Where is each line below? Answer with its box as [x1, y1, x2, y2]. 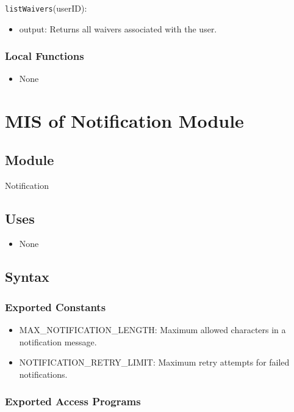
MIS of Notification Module [5, 108, 244, 133]
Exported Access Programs [5, 394, 141, 409]
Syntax [5, 267, 49, 286]
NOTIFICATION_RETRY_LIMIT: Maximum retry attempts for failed [19, 356, 290, 369]
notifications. [19, 367, 68, 380]
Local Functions [5, 48, 84, 64]
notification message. [19, 335, 97, 348]
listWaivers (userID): [5, 2, 87, 14]
